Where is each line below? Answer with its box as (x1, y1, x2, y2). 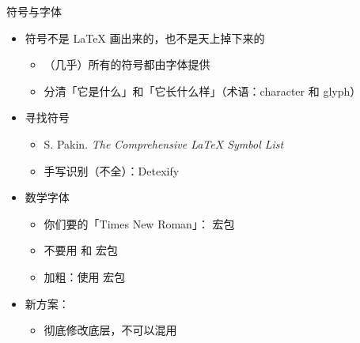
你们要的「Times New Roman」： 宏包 (44, 215, 235, 232)
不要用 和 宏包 (44, 242, 118, 258)
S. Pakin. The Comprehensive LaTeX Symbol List (44, 135, 284, 152)
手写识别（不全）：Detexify (44, 162, 180, 179)
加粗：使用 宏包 (44, 268, 126, 285)
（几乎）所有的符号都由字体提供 (44, 56, 210, 73)
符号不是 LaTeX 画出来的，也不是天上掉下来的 (25, 29, 265, 46)
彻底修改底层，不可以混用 (44, 322, 177, 338)
